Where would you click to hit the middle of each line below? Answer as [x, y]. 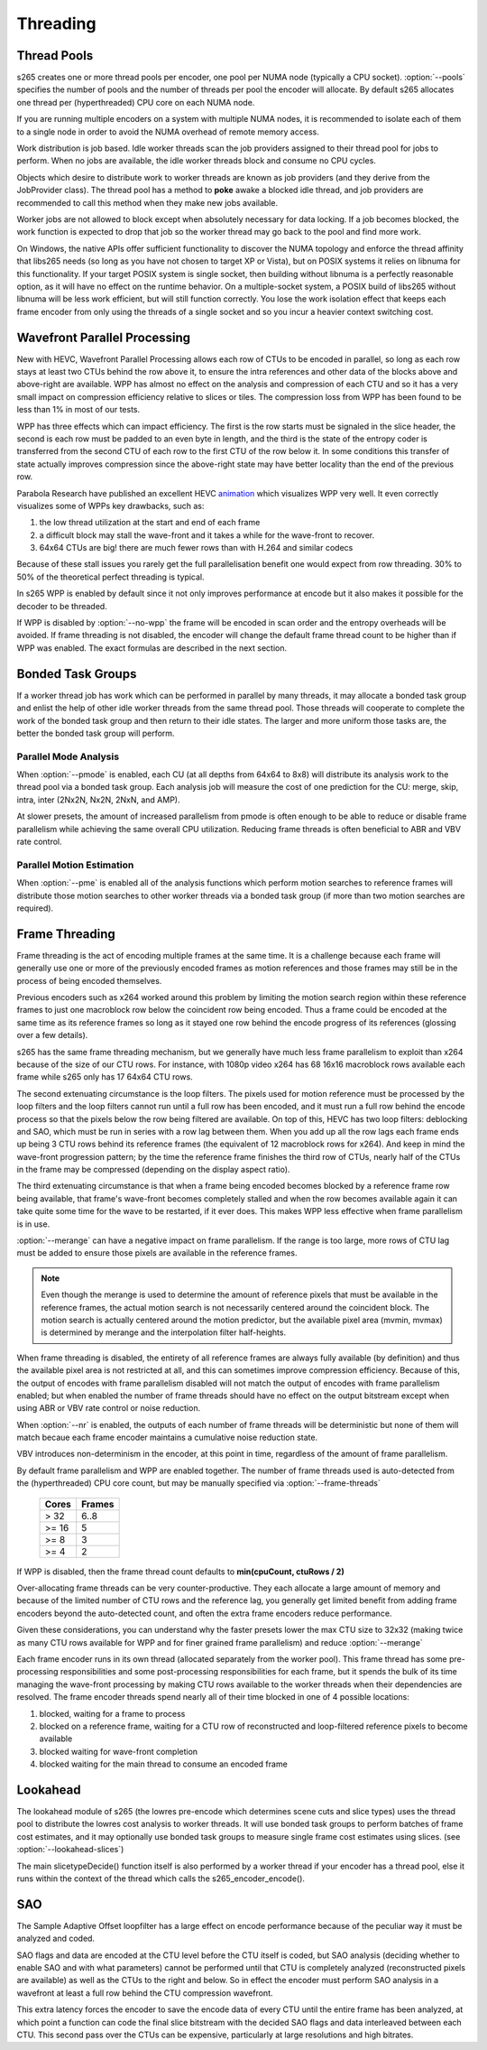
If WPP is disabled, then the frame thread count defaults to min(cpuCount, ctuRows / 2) [180, 1572]
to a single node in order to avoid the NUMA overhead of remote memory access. [168, 132]
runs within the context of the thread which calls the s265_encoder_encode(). [161, 1878]
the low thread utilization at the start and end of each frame [150, 523]
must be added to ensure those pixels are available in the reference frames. [157, 1253]
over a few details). [52, 1035]
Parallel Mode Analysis [68, 756]
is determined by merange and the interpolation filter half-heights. [164, 1332]
